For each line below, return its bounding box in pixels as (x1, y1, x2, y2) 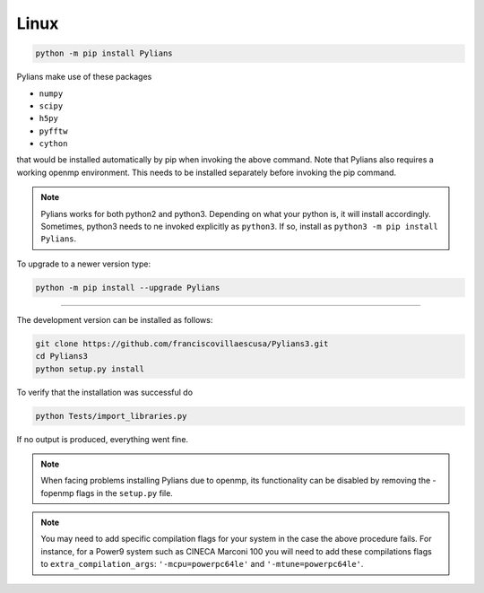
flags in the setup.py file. (75, 487, 174, 498)
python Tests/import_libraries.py (35, 411, 187, 421)
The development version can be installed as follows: (16, 314, 213, 325)
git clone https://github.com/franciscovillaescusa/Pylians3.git (35, 338, 329, 349)
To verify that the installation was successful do (16, 387, 193, 397)
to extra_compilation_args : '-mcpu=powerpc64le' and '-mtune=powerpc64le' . (40, 559, 364, 570)
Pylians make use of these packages (16, 72, 152, 83)
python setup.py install (35, 363, 145, 374)
